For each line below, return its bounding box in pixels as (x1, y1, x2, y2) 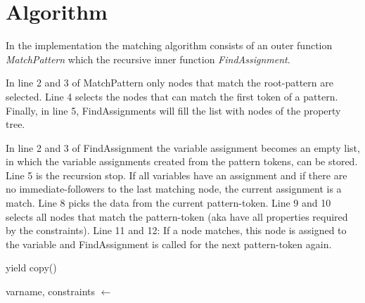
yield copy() (6, 260, 57, 275)
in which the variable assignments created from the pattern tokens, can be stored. (6, 154, 358, 169)
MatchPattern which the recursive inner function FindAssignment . (6, 51, 290, 66)
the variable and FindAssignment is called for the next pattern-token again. (6, 236, 332, 251)
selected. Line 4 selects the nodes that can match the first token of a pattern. (6, 89, 338, 103)
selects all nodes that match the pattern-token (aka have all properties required (6, 209, 348, 224)
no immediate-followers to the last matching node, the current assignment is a (6, 181, 342, 196)
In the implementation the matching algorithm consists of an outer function (6, 38, 333, 53)
